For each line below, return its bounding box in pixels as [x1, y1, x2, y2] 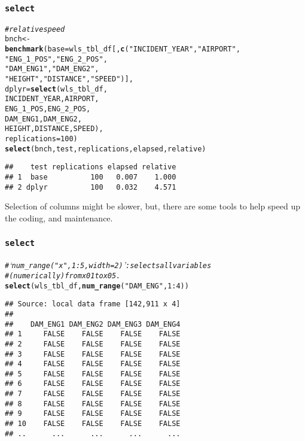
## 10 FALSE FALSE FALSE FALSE [5, 419, 181, 428]
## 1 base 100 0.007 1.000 [5, 172, 176, 181]
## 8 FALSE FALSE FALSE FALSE [5, 399, 181, 408]
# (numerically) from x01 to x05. [5, 271, 121, 280]
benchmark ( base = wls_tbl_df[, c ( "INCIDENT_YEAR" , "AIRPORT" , [5, 45, 240, 54]
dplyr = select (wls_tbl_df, [5, 84, 108, 93]
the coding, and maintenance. [5, 211, 113, 224]
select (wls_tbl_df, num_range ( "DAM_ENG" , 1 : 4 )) [5, 281, 189, 290]
